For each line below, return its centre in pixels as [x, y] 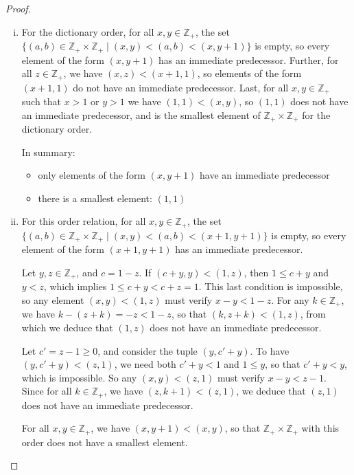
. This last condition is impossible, [271, 286]
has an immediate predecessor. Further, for [249, 59]
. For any [290, 299]
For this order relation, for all [84, 221]
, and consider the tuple [147, 350]
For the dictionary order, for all [88, 31]
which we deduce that [67, 328]
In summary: [48, 152]
